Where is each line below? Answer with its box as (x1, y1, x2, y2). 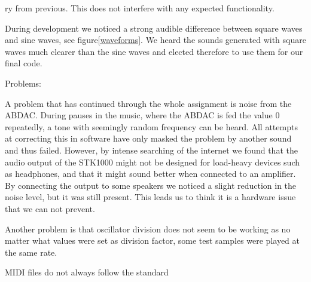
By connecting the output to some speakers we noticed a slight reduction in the (5, 179, 297, 191)
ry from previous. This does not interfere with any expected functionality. (5, 2, 275, 14)
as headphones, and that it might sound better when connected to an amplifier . (5, 167, 296, 180)
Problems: (5, 76, 41, 89)
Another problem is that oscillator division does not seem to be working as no (5, 222, 291, 235)
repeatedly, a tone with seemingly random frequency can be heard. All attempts (5, 120, 298, 133)
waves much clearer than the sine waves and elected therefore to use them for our (5, 45, 303, 57)
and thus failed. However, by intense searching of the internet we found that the (5, 143, 298, 156)
